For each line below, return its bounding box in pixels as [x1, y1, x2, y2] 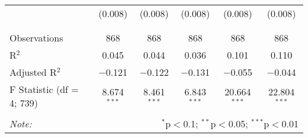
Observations [9, 31, 63, 44]
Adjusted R [9, 65, 57, 79]
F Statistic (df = [9, 82, 79, 96]
